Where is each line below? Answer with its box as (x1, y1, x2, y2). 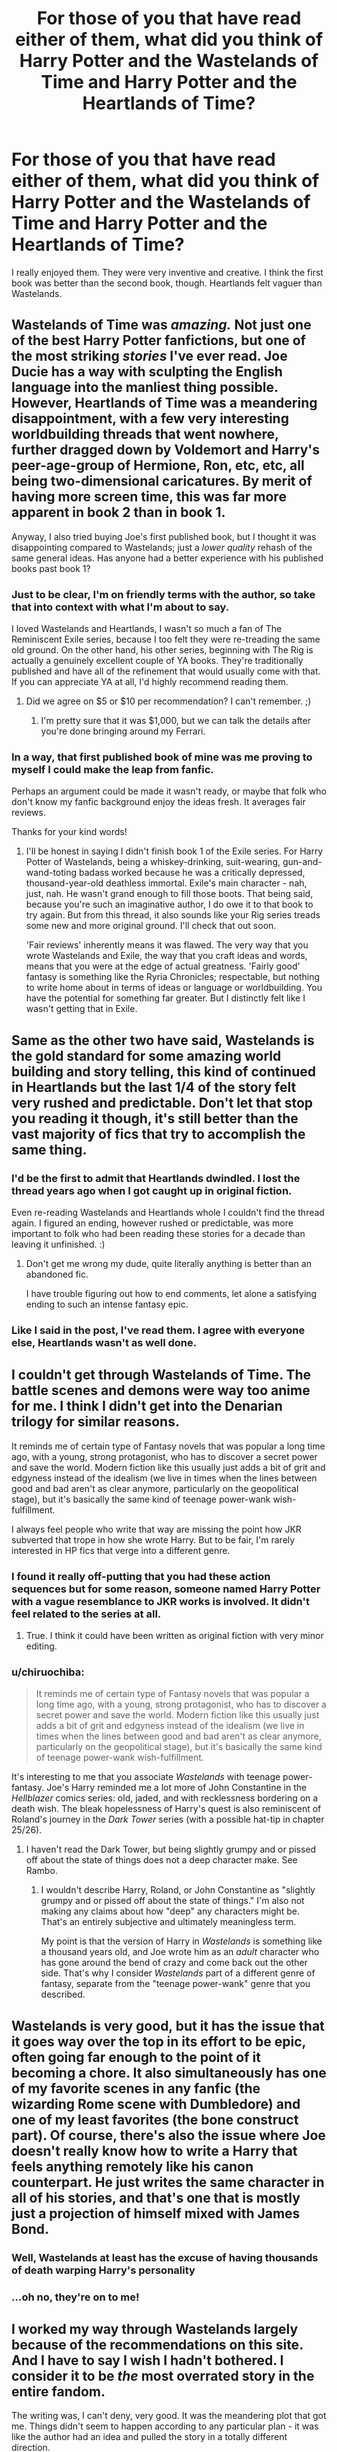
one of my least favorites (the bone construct (11, 2111, 299, 2128)
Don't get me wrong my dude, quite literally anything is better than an (25, 1258, 312, 1270)
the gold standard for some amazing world (11, 1047, 282, 1064)
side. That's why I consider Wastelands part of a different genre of (40, 1967, 316, 1979)
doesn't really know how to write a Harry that (11, 2142, 298, 2159)
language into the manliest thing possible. (11, 379, 279, 396)
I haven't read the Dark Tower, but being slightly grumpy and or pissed (25, 1843, 317, 1856)
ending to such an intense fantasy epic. (25, 1298, 189, 1311)
